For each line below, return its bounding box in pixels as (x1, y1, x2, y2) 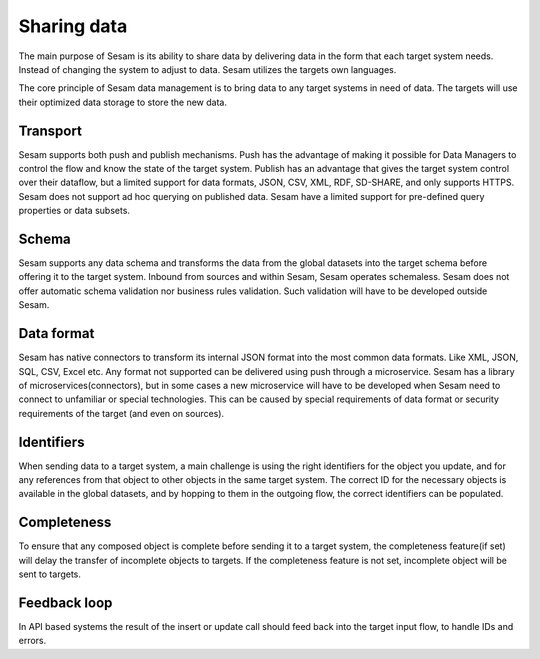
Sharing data (18, 15, 128, 37)
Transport (18, 122, 82, 139)
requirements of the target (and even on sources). (18, 407, 225, 419)
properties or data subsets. (18, 205, 130, 217)
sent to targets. (18, 568, 82, 580)
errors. (18, 635, 47, 647)
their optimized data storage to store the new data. (18, 96, 227, 108)
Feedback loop (18, 594, 113, 611)
